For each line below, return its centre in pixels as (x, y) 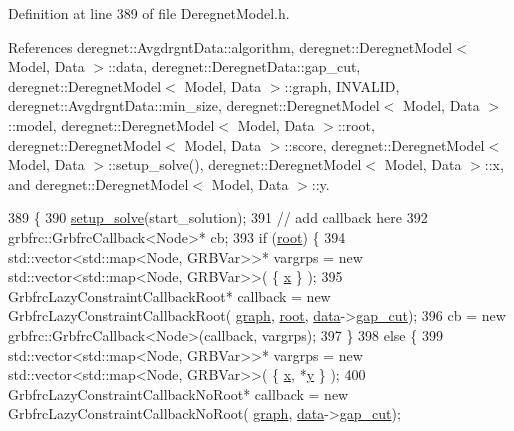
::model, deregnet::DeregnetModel (111, 124)
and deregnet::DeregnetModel (98, 183)
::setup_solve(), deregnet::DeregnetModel (235, 164)
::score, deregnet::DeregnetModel (384, 144)
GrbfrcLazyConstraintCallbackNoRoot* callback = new (178, 393)
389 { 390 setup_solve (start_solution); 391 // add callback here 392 (218, 217)
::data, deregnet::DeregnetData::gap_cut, (234, 66)
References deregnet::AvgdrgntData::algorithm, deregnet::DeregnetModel (230, 46)
